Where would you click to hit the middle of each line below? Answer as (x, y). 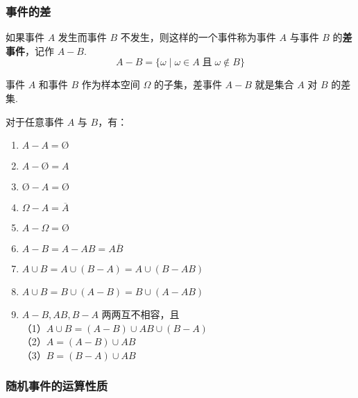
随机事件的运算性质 (57, 386)
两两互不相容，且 (140, 314)
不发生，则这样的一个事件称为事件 (198, 37)
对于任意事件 (35, 121)
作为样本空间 (111, 84)
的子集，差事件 (188, 84)
